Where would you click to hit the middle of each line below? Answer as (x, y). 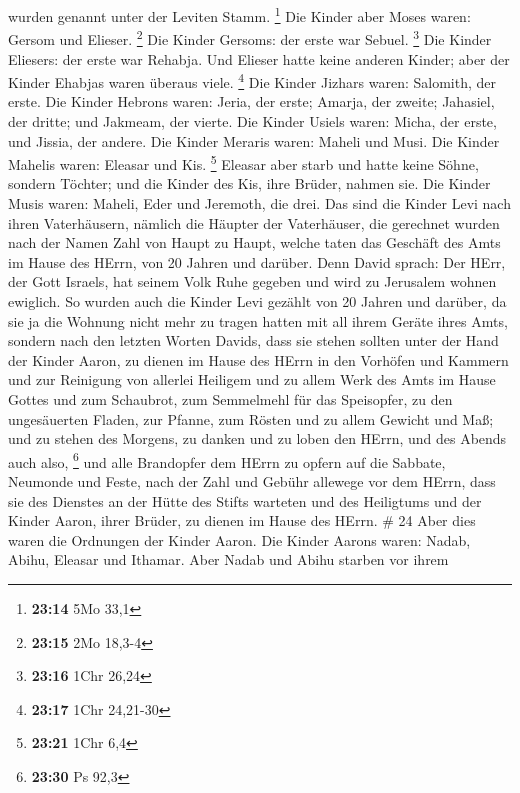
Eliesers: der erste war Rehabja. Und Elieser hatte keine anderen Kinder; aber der (259, 58)
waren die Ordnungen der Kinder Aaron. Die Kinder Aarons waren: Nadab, (239, 539)
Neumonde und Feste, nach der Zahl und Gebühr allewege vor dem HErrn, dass (252, 480)
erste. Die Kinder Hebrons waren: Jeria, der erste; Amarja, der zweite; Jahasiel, (251, 101)
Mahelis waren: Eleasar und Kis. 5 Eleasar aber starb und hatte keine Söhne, (243, 162)
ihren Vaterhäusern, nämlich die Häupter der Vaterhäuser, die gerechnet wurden (254, 222)
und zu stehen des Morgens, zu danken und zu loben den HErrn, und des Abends (257, 438)
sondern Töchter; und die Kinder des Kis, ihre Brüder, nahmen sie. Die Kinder (249, 183)
